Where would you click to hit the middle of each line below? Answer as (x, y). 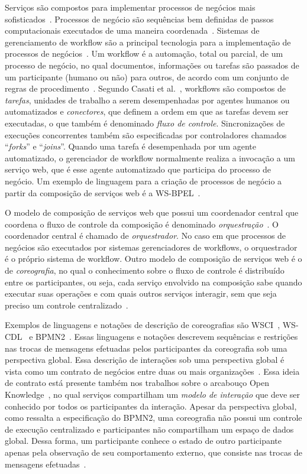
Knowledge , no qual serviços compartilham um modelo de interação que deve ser (153, 394)
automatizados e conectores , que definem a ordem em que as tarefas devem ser (147, 111)
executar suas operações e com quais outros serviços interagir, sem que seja (141, 293)
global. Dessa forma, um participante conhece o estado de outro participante (143, 441)
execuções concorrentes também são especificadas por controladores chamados (146, 134)
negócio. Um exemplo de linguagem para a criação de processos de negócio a (143, 181)
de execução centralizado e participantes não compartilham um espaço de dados (149, 429)
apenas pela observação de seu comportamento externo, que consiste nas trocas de (154, 452)
